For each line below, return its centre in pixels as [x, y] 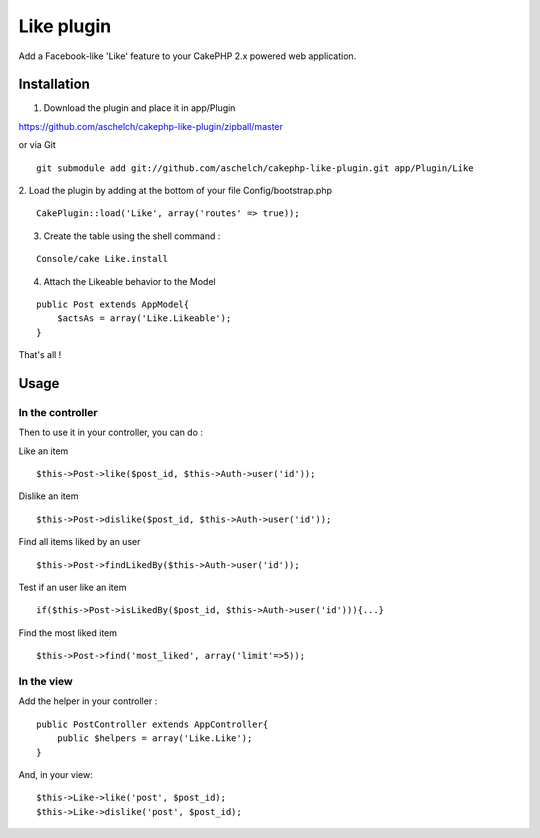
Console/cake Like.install [102, 259]
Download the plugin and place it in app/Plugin [139, 108]
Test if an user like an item [72, 587]
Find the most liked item [68, 632]
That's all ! [40, 355]
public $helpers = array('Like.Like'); [154, 738]
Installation [54, 84]
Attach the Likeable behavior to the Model [129, 281]
